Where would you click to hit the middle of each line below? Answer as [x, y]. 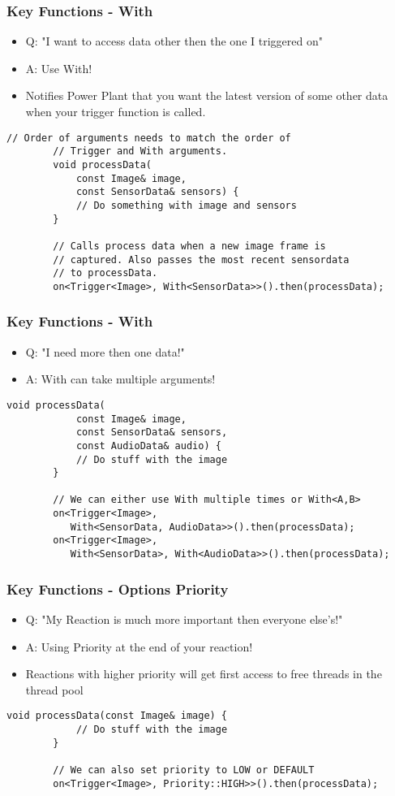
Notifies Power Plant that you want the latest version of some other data [207, 95]
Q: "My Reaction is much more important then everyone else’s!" [184, 619]
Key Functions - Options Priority [118, 588]
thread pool [54, 689]
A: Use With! [59, 68]
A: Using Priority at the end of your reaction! [139, 646]
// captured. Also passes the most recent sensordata [201, 260]
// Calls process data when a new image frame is [189, 246]
